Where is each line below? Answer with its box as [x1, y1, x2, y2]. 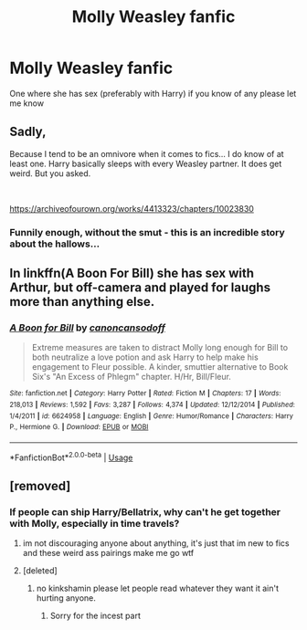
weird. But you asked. [9, 167, 91, 179]
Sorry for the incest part [49, 610, 142, 622]
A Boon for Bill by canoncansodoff [9, 321, 166, 334]
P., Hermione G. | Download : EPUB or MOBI [9, 423, 149, 432]
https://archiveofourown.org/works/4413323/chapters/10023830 [9, 203, 254, 214]
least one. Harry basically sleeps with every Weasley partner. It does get [9, 158, 282, 169]
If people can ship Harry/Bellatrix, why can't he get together [9, 505, 281, 518]
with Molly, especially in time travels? [9, 517, 180, 530]
